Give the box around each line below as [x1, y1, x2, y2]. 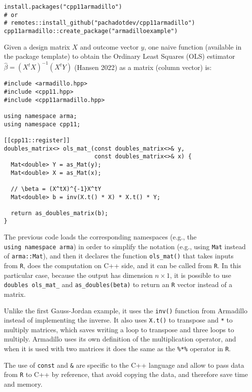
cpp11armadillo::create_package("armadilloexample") [4, 27, 178, 34]
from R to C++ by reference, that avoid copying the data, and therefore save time [4, 369, 248, 379]
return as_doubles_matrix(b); [11, 209, 108, 217]
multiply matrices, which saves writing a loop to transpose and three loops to [4, 324, 234, 334]
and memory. [4, 379, 43, 389]
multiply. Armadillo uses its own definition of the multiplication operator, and [4, 334, 236, 344]
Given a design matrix [4, 41, 70, 51]
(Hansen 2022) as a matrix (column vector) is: [74, 62, 212, 72]
